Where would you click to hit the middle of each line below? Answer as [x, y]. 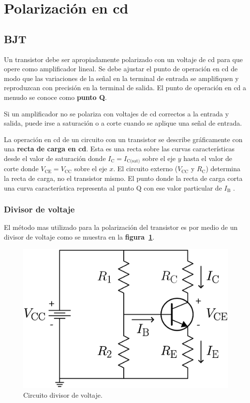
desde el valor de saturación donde [55, 158]
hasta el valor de [208, 158]
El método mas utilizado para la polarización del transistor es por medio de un [121, 227]
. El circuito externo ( [146, 169]
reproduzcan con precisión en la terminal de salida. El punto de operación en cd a [125, 88]
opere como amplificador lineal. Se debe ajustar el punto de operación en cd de [121, 69]
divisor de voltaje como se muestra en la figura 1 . [79, 236]
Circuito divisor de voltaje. [63, 395]
